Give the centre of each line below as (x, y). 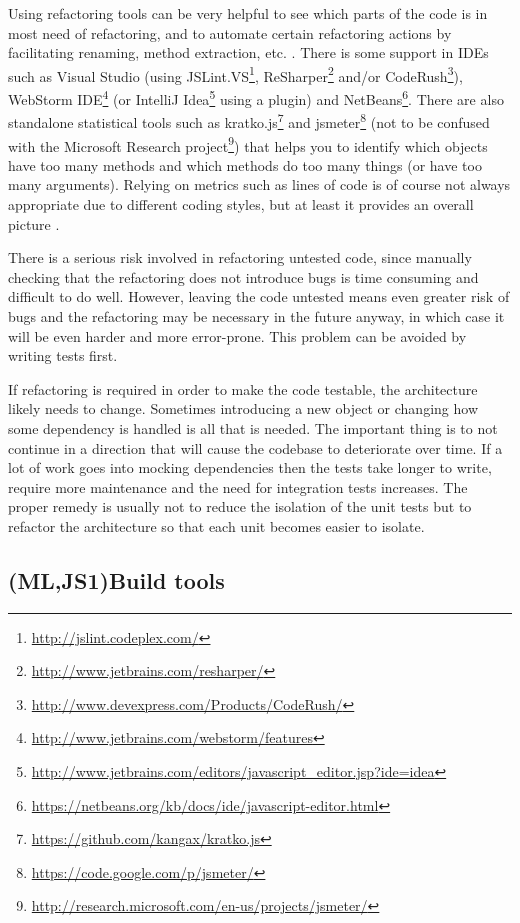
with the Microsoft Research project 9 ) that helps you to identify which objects (248, 144)
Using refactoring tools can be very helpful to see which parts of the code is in (248, 13)
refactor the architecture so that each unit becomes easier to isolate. (216, 525)
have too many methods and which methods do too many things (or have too (245, 164)
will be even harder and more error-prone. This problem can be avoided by (237, 335)
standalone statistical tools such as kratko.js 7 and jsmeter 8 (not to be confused (249, 120)
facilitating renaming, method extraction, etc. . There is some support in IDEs (248, 52)
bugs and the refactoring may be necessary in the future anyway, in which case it (256, 315)
